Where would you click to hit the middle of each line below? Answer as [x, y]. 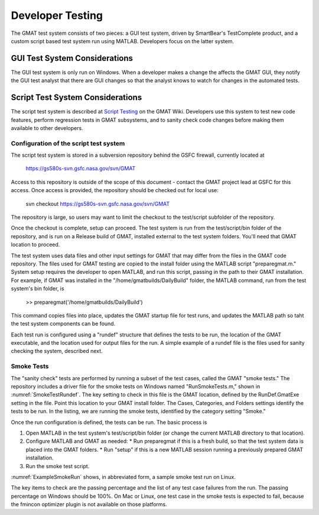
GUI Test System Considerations [72, 58]
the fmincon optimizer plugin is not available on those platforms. [89, 504]
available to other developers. [47, 128]
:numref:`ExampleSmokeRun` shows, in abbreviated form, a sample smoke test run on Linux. [123, 477]
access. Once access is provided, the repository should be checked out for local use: [115, 190]
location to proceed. [35, 245]
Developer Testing [57, 15]
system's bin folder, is [38, 289]
